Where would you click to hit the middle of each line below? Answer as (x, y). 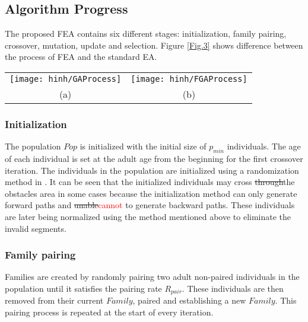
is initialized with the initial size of (143, 146)
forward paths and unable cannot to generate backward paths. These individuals (150, 205)
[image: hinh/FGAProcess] (189, 79)
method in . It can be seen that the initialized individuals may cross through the (150, 182)
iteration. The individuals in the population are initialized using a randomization (152, 170)
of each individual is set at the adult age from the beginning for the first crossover (154, 158)
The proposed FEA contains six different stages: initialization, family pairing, (146, 34)
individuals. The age (264, 146)
